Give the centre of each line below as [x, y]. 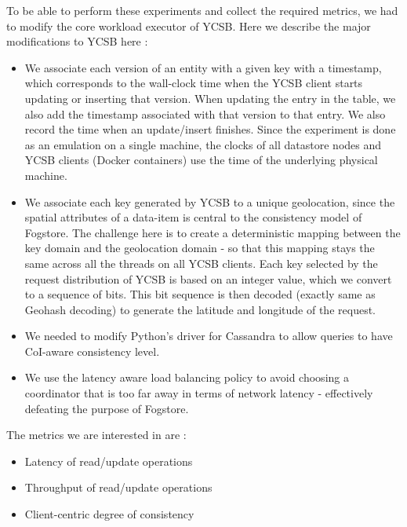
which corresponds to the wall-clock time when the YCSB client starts [194, 83]
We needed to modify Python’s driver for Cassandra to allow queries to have [209, 336]
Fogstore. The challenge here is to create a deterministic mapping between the [213, 232]
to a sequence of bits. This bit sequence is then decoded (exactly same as [200, 294]
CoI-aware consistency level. [92, 351]
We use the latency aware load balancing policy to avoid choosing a [187, 377]
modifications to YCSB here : [77, 41]
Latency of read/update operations [109, 461]
